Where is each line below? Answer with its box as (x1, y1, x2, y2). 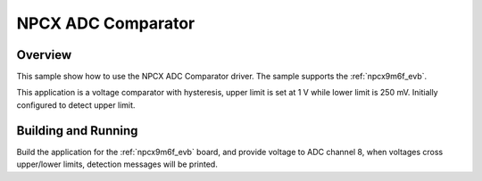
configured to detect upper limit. (16, 99, 136, 111)
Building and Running (16, 123, 138, 138)
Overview (16, 47, 72, 62)
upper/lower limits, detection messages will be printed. (16, 159, 218, 169)
